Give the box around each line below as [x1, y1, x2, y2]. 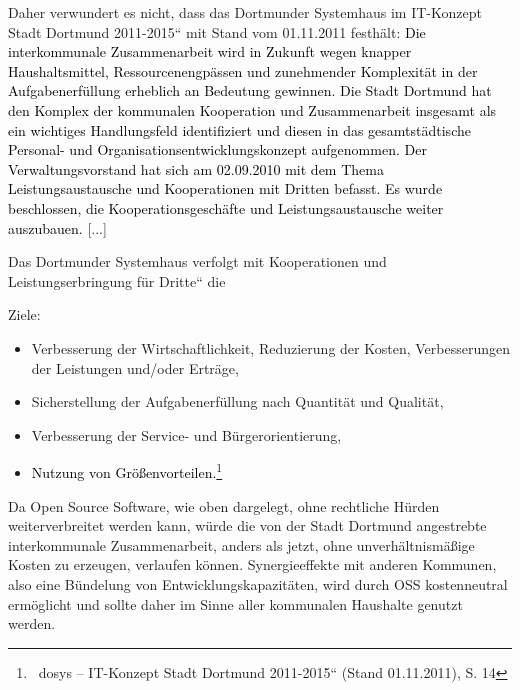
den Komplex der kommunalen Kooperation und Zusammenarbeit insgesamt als [8, 99, 497, 120]
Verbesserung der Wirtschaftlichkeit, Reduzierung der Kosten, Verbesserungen [31, 337, 510, 358]
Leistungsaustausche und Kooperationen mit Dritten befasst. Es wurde [8, 178, 443, 199]
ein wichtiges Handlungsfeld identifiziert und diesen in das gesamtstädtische [8, 119, 471, 140]
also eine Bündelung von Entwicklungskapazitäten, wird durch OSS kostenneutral [8, 573, 508, 594]
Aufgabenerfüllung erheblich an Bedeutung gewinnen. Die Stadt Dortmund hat [8, 80, 492, 101]
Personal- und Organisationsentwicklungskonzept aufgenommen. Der [8, 139, 427, 160]
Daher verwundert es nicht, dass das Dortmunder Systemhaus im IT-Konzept [8, 2, 482, 22]
